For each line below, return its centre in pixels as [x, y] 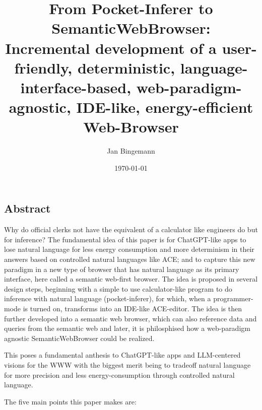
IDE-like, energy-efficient [165, 107]
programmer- [233, 298]
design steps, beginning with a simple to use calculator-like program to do [118, 288]
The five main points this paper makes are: [70, 401]
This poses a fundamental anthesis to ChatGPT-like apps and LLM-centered [122, 355]
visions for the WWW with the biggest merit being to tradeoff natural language [127, 364]
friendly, [43, 67]
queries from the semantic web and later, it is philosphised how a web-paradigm [127, 328]
